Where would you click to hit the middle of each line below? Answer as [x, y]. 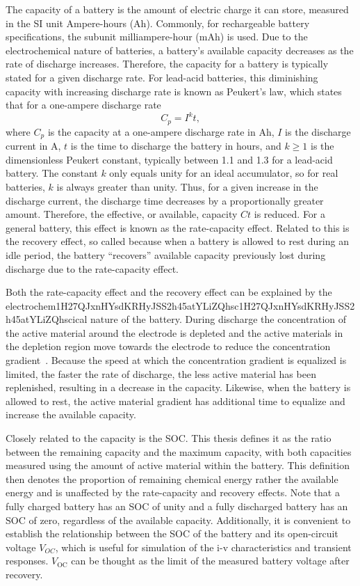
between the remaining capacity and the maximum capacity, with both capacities [179, 451]
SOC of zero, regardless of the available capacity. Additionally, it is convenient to [178, 520]
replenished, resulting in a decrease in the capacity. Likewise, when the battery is [178, 387]
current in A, [33, 146]
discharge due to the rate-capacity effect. [92, 268]
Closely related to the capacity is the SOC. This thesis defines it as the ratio [169, 438]
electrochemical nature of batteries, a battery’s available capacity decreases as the [180, 50]
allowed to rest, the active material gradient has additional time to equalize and [175, 401]
